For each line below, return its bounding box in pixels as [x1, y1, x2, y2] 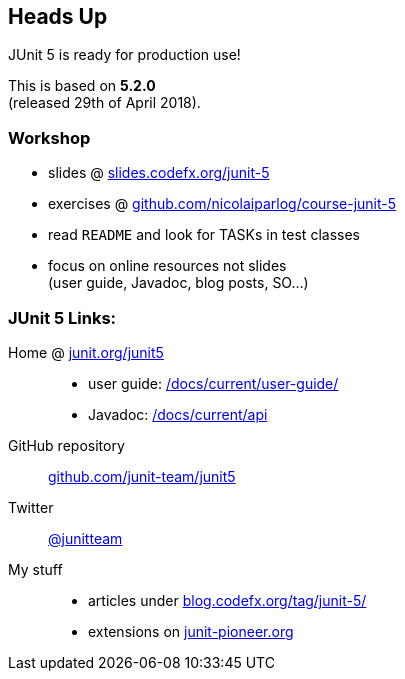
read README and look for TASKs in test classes [48, 226, 360, 244]
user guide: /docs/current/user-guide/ [88, 374, 339, 392]
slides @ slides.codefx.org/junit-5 [48, 164, 270, 182]
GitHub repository [8, 436, 125, 454]
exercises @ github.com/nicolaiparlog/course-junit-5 [48, 195, 397, 213]
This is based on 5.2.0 [8, 77, 156, 95]
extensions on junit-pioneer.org [88, 622, 294, 640]
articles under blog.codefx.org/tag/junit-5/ [88, 591, 367, 609]
